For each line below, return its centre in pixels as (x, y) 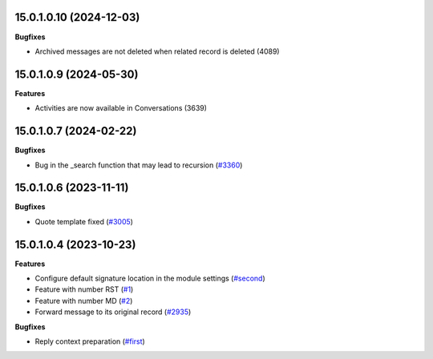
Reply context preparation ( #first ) (90, 341)
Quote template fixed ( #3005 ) (84, 221)
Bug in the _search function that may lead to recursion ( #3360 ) (139, 165)
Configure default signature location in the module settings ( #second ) (150, 278)
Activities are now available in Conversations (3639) (121, 108)
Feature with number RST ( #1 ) (84, 289)
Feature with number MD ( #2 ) (84, 301)
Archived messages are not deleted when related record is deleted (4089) (157, 51)
